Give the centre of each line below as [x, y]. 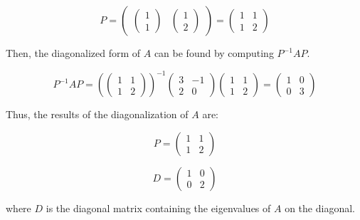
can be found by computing [214, 53]
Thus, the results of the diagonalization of [97, 114]
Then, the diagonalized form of [73, 53]
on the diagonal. [320, 208]
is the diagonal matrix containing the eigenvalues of [158, 208]
